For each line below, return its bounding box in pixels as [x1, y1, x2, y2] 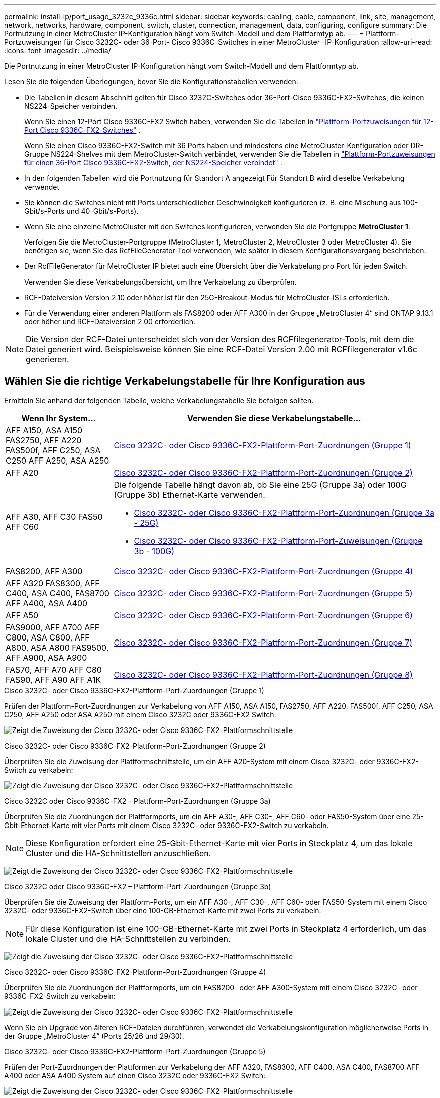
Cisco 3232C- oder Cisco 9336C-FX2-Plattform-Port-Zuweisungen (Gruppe [134, 535, 423, 546]
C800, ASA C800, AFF [6, 632, 90, 643]
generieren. [26, 354, 69, 364]
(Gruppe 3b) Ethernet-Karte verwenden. [114, 489, 265, 500]
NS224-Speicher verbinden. [24, 102, 118, 110]
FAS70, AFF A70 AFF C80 [6, 664, 102, 675]
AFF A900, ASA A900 [6, 652, 87, 663]
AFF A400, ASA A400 [6, 598, 88, 608]
